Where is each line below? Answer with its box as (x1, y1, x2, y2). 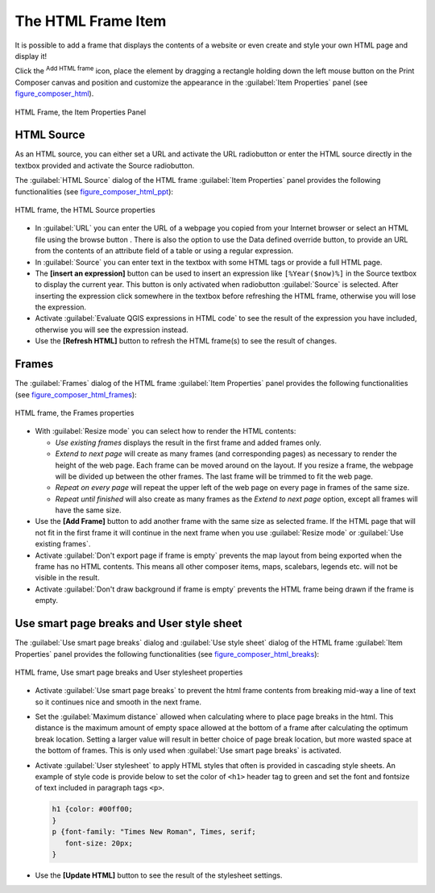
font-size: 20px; (64, 838, 133, 848)
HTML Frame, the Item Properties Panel (14, 107, 147, 117)
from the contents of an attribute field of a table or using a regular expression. (35, 246, 294, 255)
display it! (14, 51, 48, 60)
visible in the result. (35, 573, 100, 583)
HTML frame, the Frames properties (14, 408, 135, 417)
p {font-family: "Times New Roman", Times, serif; (52, 827, 257, 837)
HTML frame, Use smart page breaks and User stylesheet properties (14, 667, 243, 677)
